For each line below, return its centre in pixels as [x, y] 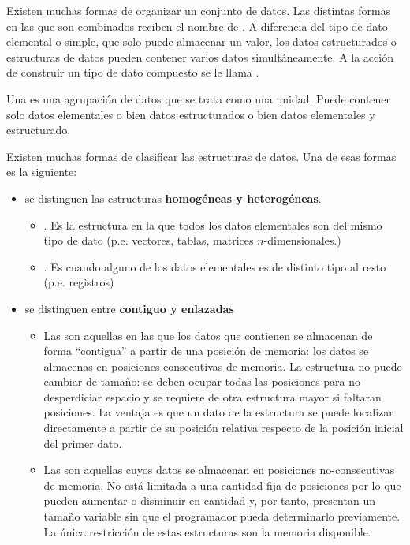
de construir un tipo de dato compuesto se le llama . [133, 72]
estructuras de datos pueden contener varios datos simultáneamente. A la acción [200, 56]
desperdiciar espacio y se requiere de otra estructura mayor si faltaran [212, 396]
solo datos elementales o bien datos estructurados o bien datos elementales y [191, 114]
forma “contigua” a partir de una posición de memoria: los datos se [206, 351]
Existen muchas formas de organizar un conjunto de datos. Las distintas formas [199, 10]
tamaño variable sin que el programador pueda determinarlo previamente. [222, 516]
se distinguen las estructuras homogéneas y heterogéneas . [173, 198]
